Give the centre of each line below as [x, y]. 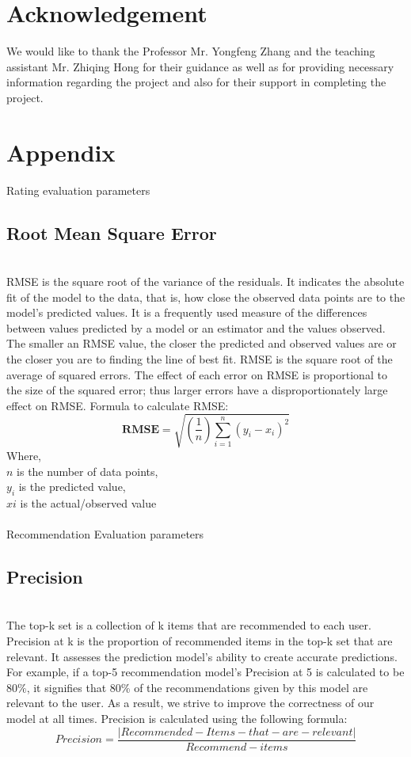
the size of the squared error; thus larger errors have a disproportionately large [197, 390]
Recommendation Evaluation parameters [105, 534]
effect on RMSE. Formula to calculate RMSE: [118, 405]
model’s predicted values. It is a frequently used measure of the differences [187, 312]
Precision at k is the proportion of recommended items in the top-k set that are [200, 641]
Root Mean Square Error [112, 232]
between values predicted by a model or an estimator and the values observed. [196, 327]
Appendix [61, 152]
